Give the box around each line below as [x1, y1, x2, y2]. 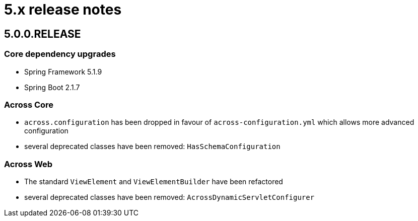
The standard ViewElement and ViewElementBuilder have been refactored [24, 177, 283, 186]
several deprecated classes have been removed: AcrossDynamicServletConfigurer [24, 193, 315, 202]
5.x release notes [4, 1, 122, 18]
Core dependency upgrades [4, 49, 116, 59]
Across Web [4, 159, 53, 169]
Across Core [4, 99, 54, 110]
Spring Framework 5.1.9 [24, 67, 102, 76]
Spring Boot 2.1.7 [24, 83, 80, 92]
